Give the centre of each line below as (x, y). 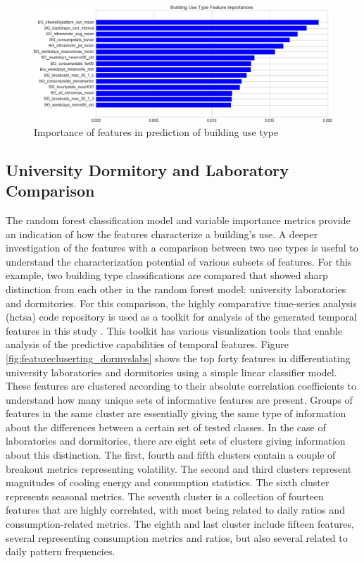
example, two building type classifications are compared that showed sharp (167, 275)
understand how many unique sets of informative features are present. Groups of (179, 399)
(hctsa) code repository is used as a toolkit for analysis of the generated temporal (181, 317)
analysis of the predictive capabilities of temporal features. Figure (148, 344)
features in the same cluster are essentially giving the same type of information (176, 413)
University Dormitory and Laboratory (148, 169)
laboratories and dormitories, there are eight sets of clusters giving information (176, 441)
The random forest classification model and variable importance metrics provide (178, 219)
